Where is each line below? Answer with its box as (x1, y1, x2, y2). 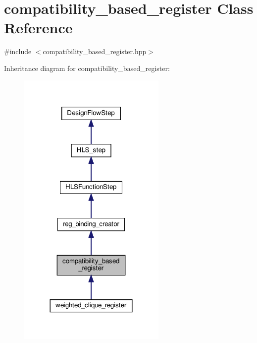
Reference (4, 17, 73, 38)
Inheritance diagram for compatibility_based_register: (4, 63, 170, 73)
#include (4, 46, 32, 57)
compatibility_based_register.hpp (43, 46, 147, 57)
